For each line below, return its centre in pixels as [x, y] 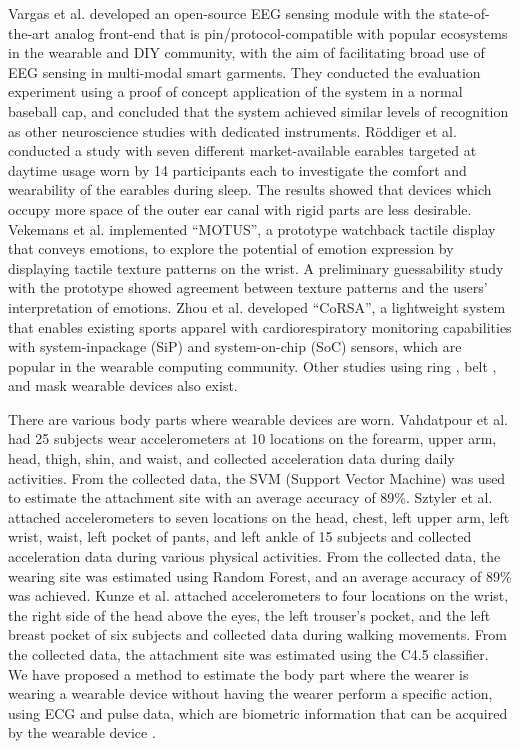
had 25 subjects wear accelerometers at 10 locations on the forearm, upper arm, [252, 438]
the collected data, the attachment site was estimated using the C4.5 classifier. [248, 654]
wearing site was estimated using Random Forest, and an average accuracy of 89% [260, 575]
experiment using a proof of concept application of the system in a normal [235, 91]
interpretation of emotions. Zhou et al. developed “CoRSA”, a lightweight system [257, 306]
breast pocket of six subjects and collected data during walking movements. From [257, 634]
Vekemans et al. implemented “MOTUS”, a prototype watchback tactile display [252, 228]
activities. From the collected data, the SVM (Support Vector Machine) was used [257, 477]
